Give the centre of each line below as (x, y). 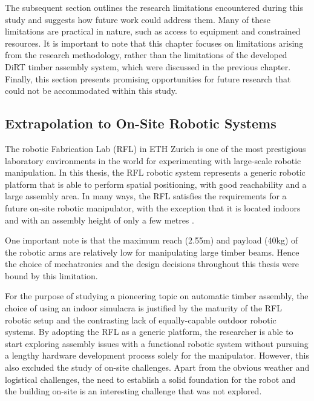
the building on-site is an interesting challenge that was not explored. (133, 391)
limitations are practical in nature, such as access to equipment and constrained (153, 31)
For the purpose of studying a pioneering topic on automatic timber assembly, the (157, 296)
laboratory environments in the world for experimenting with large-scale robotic (153, 160)
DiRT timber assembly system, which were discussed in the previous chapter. (148, 66)
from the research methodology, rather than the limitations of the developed (146, 55)
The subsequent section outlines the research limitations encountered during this (154, 7)
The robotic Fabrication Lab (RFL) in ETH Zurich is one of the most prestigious (155, 148)
